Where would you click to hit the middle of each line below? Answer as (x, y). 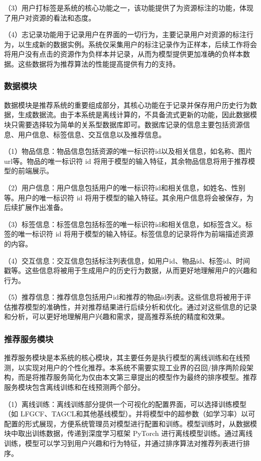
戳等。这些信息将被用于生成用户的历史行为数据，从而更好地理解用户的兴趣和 (130, 270)
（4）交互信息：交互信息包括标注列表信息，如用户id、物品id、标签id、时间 (127, 260)
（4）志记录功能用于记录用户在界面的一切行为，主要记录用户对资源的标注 (125, 34)
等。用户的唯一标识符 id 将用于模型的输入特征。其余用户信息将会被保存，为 (129, 197)
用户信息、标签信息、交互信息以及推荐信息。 (92, 134)
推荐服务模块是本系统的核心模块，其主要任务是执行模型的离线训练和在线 (123, 358)
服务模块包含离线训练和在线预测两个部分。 (74, 387)
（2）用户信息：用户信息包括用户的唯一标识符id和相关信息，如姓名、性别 (125, 187)
